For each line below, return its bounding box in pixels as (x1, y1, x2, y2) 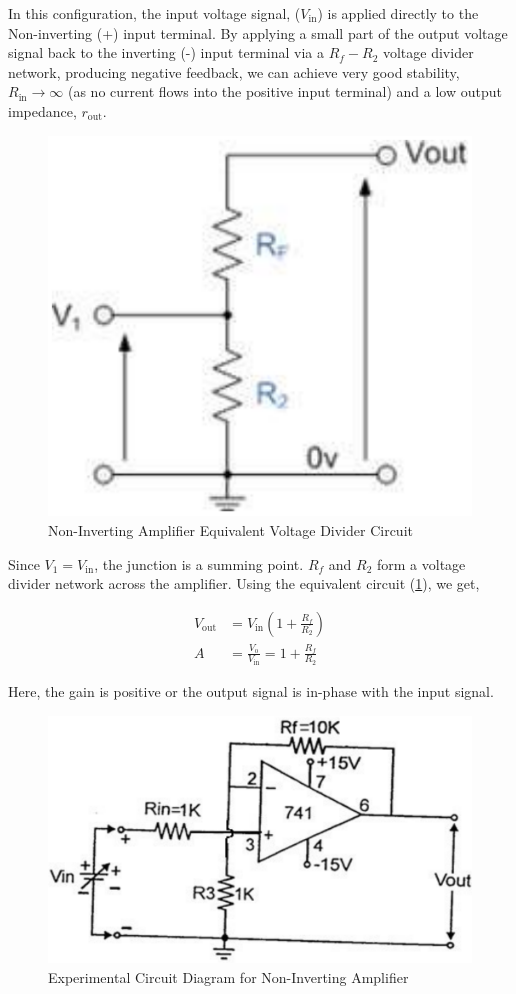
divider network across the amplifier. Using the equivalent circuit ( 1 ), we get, (8, 573, 480, 594)
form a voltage (377, 553, 466, 574)
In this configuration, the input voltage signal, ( (8, 3, 301, 23)
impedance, (8, 100, 77, 121)
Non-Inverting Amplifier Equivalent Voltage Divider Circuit (48, 520, 413, 541)
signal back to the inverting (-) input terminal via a (8, 42, 324, 63)
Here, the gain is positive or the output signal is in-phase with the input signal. (8, 681, 494, 702)
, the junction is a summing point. (94, 553, 304, 574)
